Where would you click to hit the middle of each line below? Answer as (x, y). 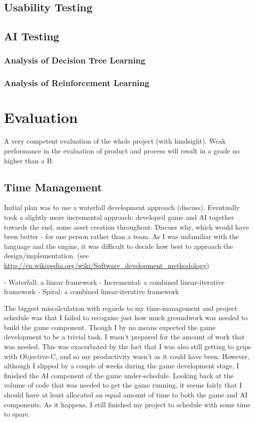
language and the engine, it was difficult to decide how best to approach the (119, 246)
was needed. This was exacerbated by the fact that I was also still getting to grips (127, 347)
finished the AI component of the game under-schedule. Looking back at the (119, 375)
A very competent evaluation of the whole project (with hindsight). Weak (115, 141)
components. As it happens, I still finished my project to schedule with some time (127, 404)
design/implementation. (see (47, 256)
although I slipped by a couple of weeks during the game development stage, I (122, 366)
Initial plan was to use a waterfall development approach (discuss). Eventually (122, 207)
